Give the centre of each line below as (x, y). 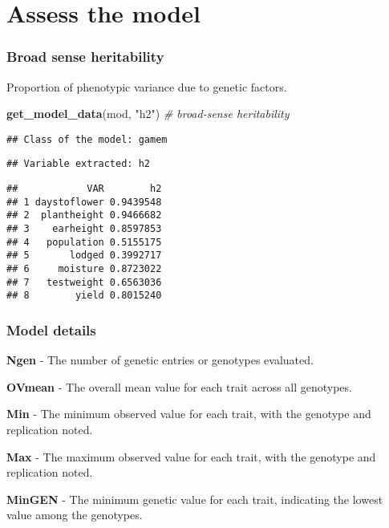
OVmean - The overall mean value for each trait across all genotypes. (179, 386)
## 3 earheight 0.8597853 (84, 229)
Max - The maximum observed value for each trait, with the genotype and (191, 456)
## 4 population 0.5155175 (84, 242)
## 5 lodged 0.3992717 (84, 256)
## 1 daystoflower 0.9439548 (84, 202)
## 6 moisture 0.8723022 (84, 269)
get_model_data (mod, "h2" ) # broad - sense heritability (148, 114)
